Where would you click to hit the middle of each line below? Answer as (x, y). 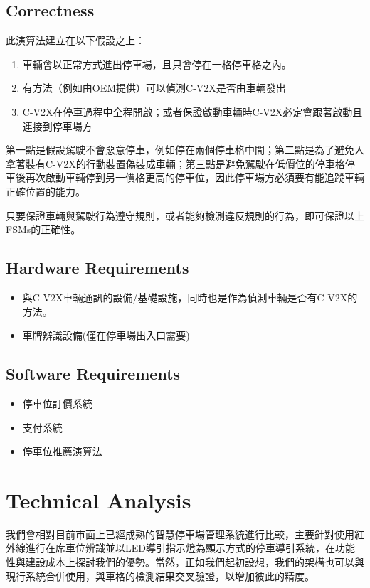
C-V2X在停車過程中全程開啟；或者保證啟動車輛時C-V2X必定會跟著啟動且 (192, 111)
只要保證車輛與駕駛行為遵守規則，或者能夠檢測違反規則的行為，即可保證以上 (185, 215)
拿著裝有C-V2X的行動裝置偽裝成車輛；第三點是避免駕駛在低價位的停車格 (175, 163)
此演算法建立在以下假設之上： (75, 40)
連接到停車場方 (57, 125)
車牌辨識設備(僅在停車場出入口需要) (106, 335)
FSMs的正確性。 (43, 229)
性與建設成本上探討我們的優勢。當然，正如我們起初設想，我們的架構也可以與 (185, 562)
